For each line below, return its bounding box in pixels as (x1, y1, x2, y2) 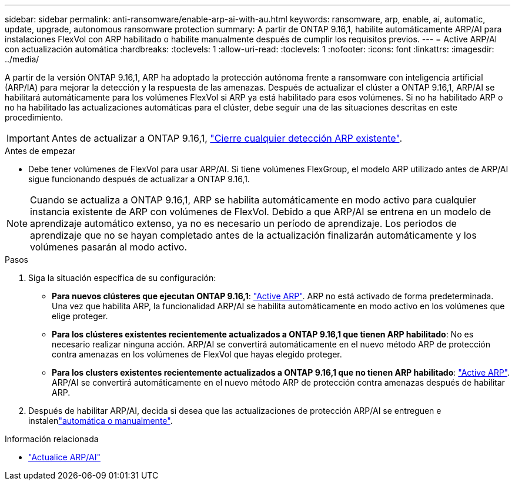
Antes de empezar (5, 146, 76, 156)
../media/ (5, 54, 39, 64)
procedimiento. (5, 112, 63, 122)
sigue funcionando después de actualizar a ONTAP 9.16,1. (28, 174, 250, 184)
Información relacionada (5, 434, 99, 444)
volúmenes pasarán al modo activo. (30, 241, 188, 253)
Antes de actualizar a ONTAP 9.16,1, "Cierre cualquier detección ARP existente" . (51, 132, 403, 144)
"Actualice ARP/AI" (28, 452, 101, 462)
